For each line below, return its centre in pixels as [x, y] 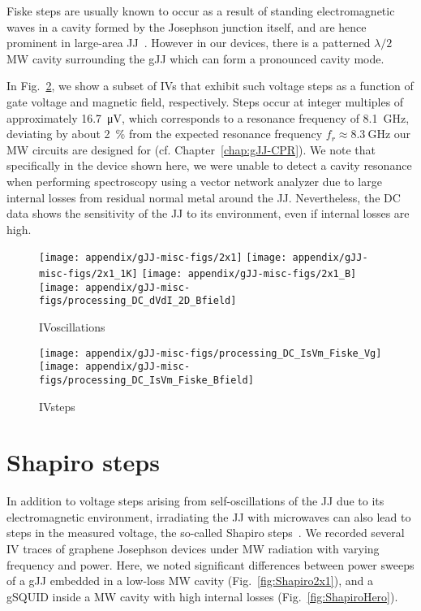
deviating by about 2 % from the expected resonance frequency [165, 134]
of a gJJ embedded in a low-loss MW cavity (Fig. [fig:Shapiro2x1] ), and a [190, 581]
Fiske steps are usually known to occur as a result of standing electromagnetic [201, 11]
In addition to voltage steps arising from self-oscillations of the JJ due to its [195, 501]
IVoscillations [72, 326]
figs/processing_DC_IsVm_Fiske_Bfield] [146, 380]
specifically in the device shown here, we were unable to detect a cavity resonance [209, 165]
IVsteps [57, 406]
